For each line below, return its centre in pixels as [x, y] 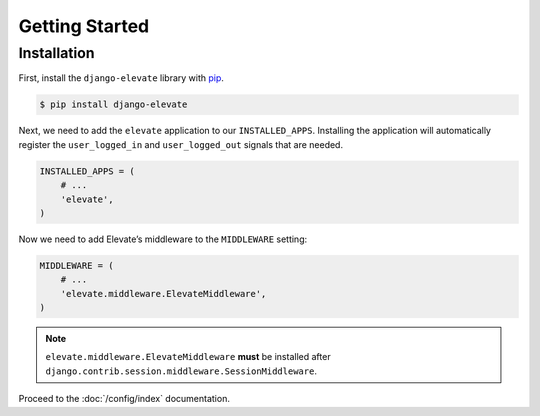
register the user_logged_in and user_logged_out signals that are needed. [181, 144]
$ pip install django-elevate [113, 104]
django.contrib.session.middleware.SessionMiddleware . [181, 371]
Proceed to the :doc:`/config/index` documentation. [124, 399]
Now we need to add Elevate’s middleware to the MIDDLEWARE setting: [163, 239]
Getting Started [84, 26]
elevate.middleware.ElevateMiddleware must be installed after [188, 357]
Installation [56, 53]
